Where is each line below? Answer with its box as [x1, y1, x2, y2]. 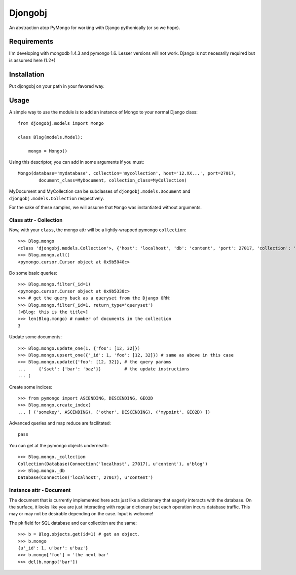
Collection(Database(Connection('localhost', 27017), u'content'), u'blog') [18, 461, 208, 467]
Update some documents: [9, 334, 62, 340]
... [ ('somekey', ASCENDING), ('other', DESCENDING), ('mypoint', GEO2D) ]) [18, 409, 211, 415]
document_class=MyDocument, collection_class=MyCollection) [38, 178, 187, 183]
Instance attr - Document [9, 487, 71, 494]
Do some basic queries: [9, 270, 58, 276]
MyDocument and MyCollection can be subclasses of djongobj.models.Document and [9, 188, 191, 194]
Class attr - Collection [9, 216, 63, 223]
